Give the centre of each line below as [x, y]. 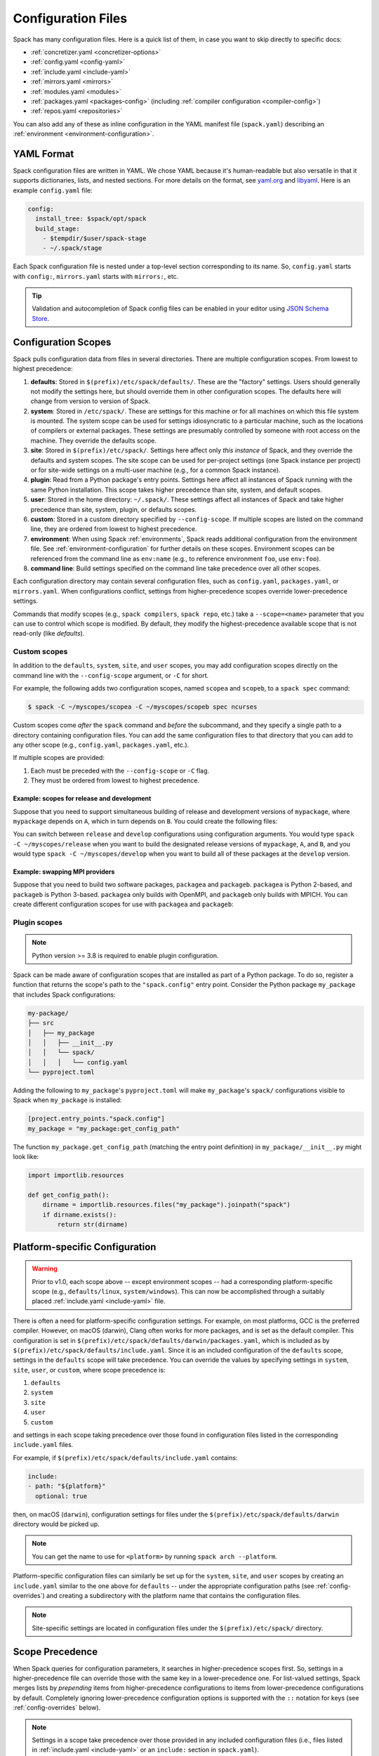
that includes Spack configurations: [64, 995]
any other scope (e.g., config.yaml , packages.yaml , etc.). [101, 745]
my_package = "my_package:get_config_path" [104, 1128]
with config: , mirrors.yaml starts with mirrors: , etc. [96, 276]
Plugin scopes [38, 922]
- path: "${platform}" [67, 1486]
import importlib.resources [76, 1175]
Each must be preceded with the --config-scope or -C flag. [120, 771]
